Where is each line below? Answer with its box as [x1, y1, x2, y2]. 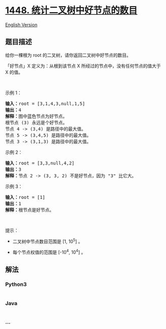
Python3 [5, 281, 27, 288]
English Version [5, 21, 38, 28]
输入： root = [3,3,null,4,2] [5, 160, 75, 166]
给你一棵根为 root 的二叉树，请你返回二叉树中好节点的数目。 [5, 52, 131, 58]
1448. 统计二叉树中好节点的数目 [5, 5, 138, 16]
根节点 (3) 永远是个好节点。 [5, 119, 68, 126]
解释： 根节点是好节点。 [5, 207, 54, 213]
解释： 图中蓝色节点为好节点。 [5, 113, 67, 119]
